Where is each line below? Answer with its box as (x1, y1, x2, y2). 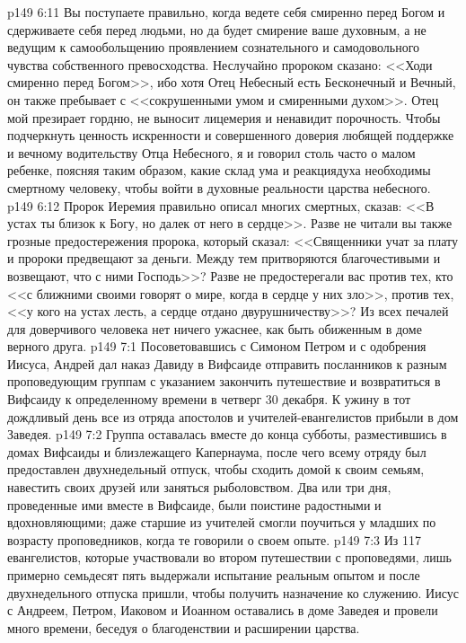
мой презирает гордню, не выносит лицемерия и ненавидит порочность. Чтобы (7, 108, 441, 127)
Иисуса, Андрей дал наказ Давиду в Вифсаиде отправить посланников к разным (7, 354, 447, 373)
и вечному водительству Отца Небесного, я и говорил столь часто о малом (7, 143, 416, 162)
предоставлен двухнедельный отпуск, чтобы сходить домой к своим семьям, (7, 460, 425, 479)
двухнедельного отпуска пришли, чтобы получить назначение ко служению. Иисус (7, 583, 459, 602)
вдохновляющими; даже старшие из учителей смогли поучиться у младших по (7, 513, 436, 532)
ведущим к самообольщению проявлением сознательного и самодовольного (7, 38, 420, 57)
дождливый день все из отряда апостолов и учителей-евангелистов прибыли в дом (7, 407, 459, 426)
